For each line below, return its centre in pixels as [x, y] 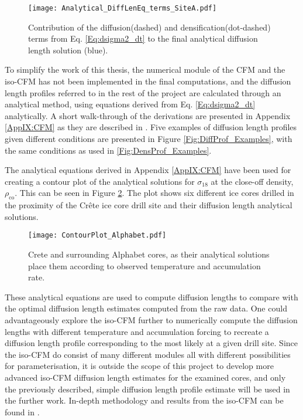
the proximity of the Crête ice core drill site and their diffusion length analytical [149, 205]
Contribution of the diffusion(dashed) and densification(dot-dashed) [149, 27]
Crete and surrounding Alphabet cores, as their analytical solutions [149, 254]
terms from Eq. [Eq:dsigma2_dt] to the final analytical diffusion [143, 38]
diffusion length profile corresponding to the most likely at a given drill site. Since [151, 343]
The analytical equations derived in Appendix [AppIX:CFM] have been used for [148, 170]
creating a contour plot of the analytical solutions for [100, 181]
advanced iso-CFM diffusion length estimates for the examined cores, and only [145, 377]
